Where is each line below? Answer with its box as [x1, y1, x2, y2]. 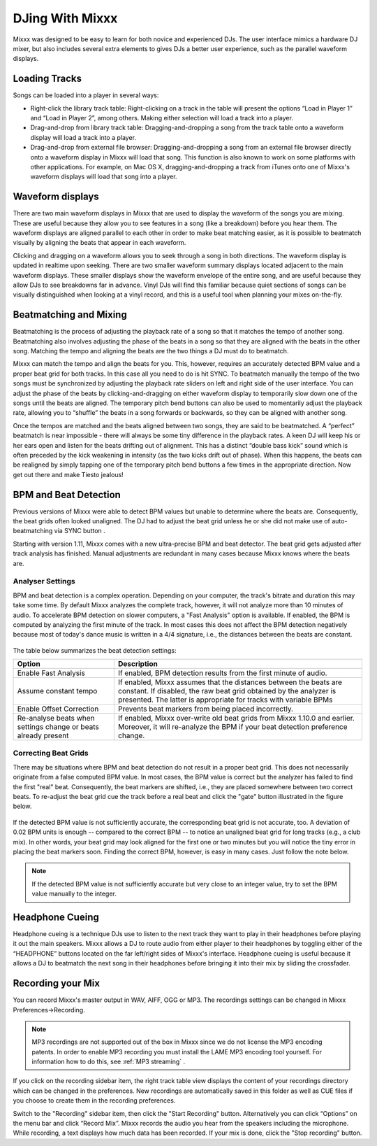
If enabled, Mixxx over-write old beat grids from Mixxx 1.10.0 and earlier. [117, 714, 355, 723]
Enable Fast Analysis [17, 668, 85, 678]
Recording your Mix [13, 977, 101, 989]
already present [17, 731, 69, 741]
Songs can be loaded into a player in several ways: [13, 91, 159, 99]
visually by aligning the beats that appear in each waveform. [13, 239, 186, 247]
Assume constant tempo [17, 686, 98, 696]
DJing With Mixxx [13, 10, 118, 26]
